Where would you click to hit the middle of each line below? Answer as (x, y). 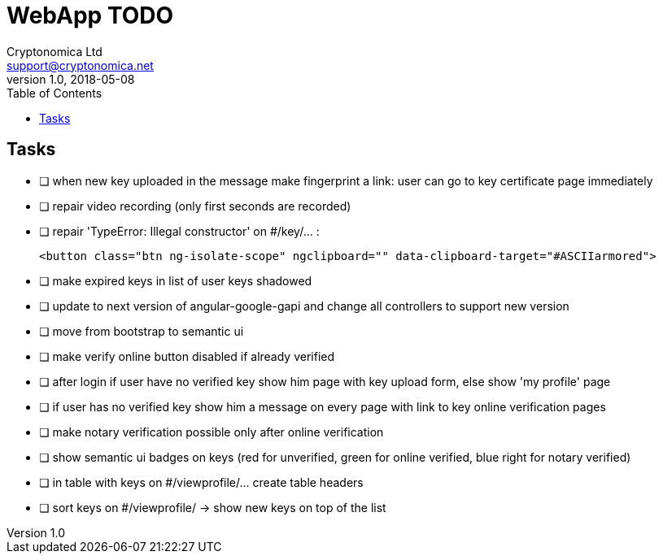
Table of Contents (55, 93)
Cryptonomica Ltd (55, 51)
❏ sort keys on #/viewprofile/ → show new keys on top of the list (213, 507)
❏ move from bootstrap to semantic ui (142, 331)
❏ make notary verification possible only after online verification (212, 432)
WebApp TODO (90, 15)
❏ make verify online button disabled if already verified (187, 356)
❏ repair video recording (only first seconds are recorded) (195, 206)
